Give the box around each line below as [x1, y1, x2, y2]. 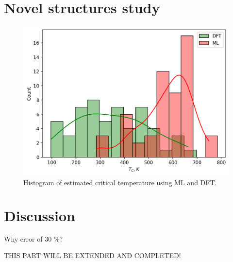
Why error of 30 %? [4, 234, 63, 244]
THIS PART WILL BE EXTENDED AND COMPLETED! [4, 250, 181, 260]
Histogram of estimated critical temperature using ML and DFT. [23, 177, 217, 187]
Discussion [4, 206, 75, 226]
